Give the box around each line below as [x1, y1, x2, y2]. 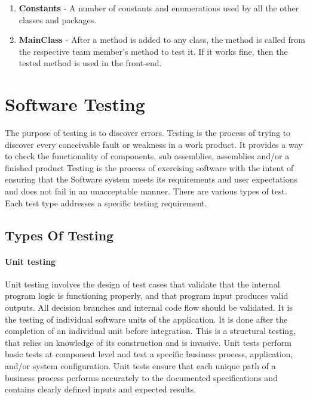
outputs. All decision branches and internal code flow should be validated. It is [5, 301, 293, 314]
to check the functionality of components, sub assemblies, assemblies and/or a [5, 150, 290, 162]
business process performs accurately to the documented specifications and [5, 371, 278, 383]
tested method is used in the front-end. [19, 57, 162, 69]
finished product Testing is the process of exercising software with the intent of [5, 161, 294, 174]
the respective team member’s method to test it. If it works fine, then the [19, 45, 288, 57]
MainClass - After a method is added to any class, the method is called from [19, 33, 305, 46]
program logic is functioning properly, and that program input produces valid [5, 289, 288, 302]
